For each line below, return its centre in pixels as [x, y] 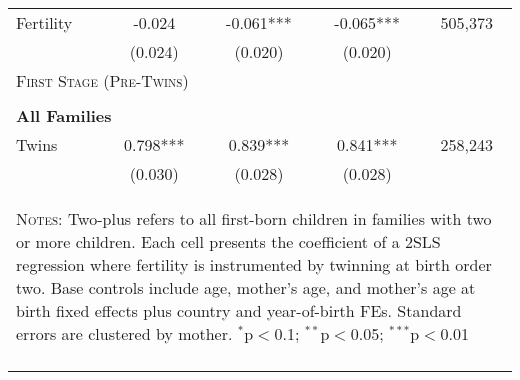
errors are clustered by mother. [124, 333]
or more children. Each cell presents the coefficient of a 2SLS [228, 241]
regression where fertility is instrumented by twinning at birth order [254, 264]
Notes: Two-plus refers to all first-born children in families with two [254, 218]
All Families [64, 115]
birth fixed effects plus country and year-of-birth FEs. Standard [239, 310]
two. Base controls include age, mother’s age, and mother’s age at [246, 287]
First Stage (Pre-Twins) [102, 80]
